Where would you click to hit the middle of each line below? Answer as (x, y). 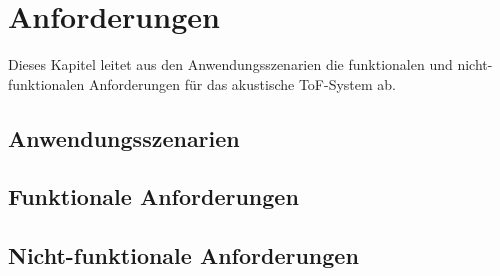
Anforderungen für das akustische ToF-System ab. (242, 83)
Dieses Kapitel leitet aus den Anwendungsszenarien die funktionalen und (230, 64)
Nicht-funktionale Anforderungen (183, 255)
